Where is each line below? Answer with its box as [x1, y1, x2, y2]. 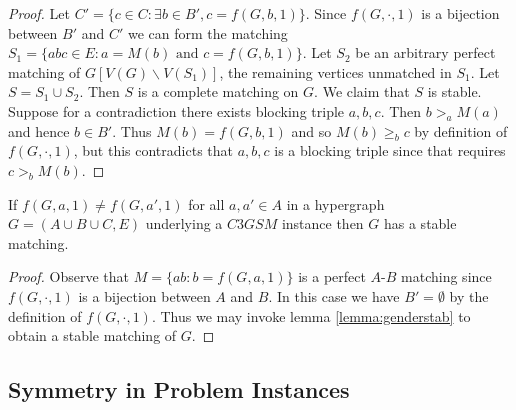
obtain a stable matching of [8, 325, 177, 346]
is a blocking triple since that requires [274, 140, 506, 161]
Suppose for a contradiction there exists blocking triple [8, 100, 345, 121]
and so [291, 120, 332, 141]
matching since [401, 266, 492, 287]
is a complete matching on [137, 81, 299, 102]
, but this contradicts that [73, 140, 233, 161]
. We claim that [314, 81, 410, 102]
